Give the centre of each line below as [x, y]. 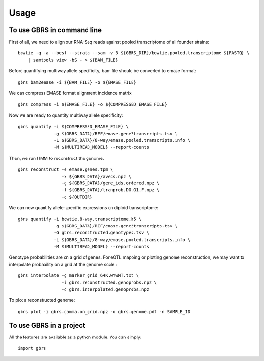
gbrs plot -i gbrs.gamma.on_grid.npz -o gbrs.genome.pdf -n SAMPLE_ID [104, 311]
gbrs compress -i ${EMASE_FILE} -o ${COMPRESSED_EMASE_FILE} [92, 104]
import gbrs [32, 348]
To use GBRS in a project [47, 325]
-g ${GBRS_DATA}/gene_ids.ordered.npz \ [110, 183]
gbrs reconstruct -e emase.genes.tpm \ [66, 169]
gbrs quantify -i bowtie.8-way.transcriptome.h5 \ [80, 219]
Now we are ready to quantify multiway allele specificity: [66, 115]
